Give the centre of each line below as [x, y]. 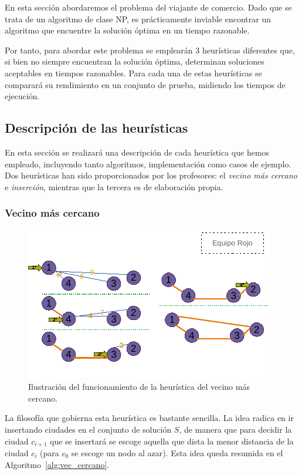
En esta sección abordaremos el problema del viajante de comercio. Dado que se [148, 7]
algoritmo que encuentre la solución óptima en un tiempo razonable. [127, 30]
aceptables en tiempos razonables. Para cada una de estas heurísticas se [133, 73]
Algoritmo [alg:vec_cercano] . [57, 464]
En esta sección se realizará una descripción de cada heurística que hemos [137, 152]
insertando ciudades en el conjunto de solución [88, 429]
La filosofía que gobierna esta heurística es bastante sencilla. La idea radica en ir [149, 418]
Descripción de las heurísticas [96, 128]
